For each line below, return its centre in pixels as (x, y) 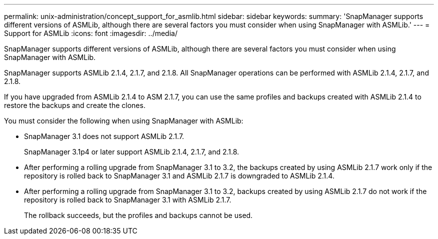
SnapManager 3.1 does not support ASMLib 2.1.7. (104, 136)
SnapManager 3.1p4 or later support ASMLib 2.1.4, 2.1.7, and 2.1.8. (132, 152)
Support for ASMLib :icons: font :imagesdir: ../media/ (91, 33)
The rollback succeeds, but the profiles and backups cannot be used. (138, 215)
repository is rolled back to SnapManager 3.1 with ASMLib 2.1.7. (128, 200)
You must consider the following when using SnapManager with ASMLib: (124, 121)
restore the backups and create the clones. (75, 105)
